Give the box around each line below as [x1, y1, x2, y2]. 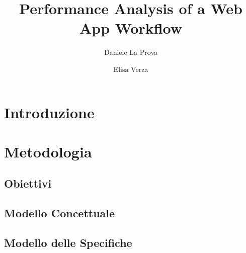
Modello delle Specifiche [4, 235, 132, 250]
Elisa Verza [113, 63, 148, 74]
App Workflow [79, 18, 183, 38]
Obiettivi [4, 176, 52, 191]
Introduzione [4, 102, 95, 122]
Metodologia [4, 141, 92, 161]
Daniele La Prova [104, 47, 157, 57]
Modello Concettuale [4, 205, 115, 221]
